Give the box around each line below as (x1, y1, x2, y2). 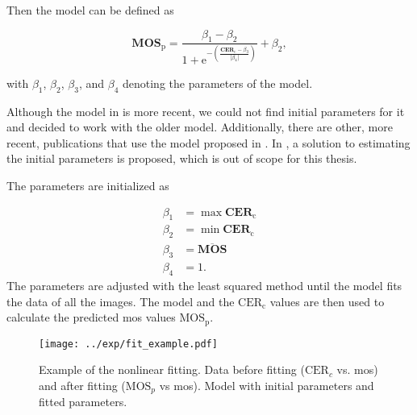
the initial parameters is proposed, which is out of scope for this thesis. (6, 150, 357, 167)
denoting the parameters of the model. (122, 74, 313, 91)
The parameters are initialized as (6, 176, 169, 193)
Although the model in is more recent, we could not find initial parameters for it (6, 102, 405, 119)
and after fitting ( (39, 376, 126, 393)
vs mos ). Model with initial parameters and (159, 376, 374, 393)
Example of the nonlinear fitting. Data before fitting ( (39, 361, 305, 378)
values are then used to (269, 293, 385, 309)
